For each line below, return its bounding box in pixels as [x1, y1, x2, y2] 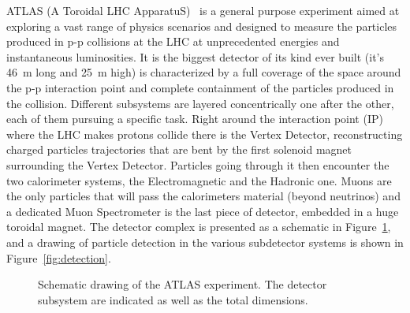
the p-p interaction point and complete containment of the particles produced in [6, 79, 394, 95]
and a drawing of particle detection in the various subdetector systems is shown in [6, 233, 404, 250]
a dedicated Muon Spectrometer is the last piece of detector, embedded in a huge [6, 203, 399, 219]
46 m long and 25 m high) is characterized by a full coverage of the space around [6, 64, 401, 80]
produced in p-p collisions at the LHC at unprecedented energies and [6, 33, 340, 50]
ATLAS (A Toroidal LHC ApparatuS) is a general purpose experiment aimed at [6, 2, 400, 18]
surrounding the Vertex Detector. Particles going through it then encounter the [6, 156, 389, 173]
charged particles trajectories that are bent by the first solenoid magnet [6, 141, 352, 158]
